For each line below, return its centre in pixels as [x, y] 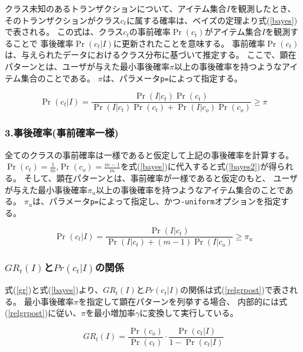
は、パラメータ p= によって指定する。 [172, 78]
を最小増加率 [110, 313]
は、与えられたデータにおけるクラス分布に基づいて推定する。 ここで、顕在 [151, 55]
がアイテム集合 [233, 32]
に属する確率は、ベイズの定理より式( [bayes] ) [212, 20]
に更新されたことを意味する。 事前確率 [189, 43]
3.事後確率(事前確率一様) [62, 133]
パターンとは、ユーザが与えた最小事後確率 [87, 66]
